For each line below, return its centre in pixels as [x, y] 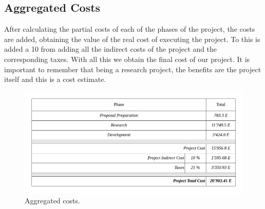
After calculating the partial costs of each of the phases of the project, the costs [130, 29]
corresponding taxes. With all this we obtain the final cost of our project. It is [127, 59]
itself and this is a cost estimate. [55, 79]
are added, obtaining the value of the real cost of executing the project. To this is [132, 39]
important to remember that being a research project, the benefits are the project [133, 69]
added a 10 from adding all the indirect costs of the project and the [111, 49]
